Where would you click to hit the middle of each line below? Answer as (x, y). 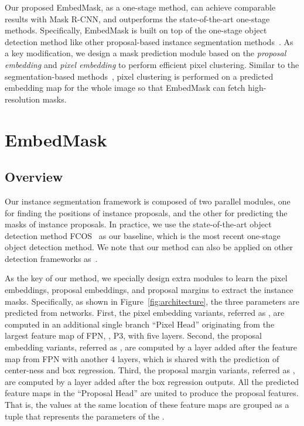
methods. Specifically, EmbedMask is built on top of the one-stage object (136, 30)
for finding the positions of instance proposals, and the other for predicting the (146, 212)
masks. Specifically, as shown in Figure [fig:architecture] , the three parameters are (152, 301)
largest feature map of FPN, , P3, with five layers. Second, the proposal (133, 335)
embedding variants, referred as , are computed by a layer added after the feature (151, 347)
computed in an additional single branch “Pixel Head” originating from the (140, 324)
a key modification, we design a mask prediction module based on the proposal (146, 53)
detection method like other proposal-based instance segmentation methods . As (149, 41)
